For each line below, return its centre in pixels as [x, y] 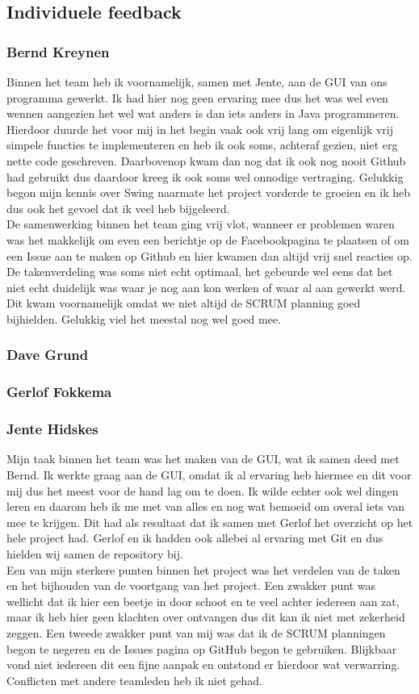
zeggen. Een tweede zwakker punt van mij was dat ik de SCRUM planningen [196, 632]
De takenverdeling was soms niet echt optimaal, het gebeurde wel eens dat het [200, 272]
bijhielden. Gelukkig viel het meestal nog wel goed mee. [144, 318]
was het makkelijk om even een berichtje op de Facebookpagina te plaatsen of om [208, 239]
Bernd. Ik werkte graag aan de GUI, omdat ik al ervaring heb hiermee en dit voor [209, 475]
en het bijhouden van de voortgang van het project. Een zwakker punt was [191, 585]
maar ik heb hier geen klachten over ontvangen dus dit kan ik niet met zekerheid [206, 617]
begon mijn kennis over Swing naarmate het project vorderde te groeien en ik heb [209, 192]
